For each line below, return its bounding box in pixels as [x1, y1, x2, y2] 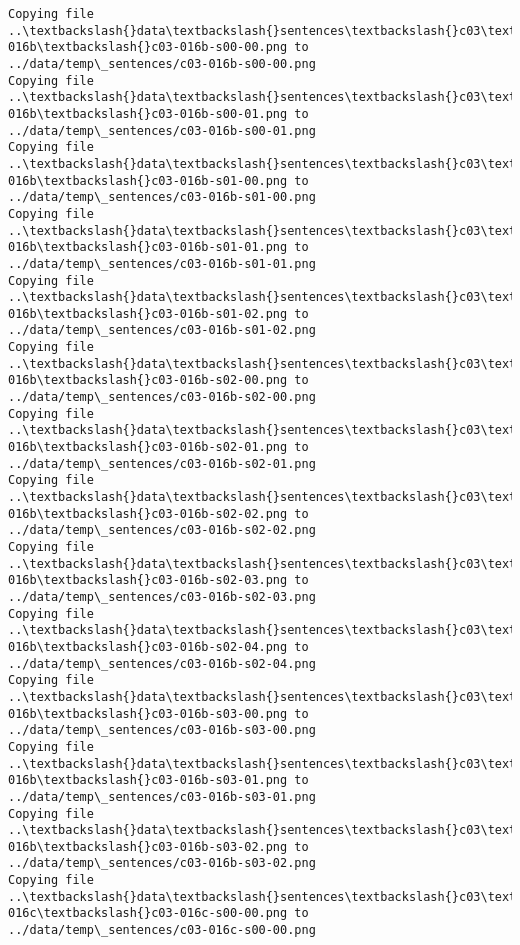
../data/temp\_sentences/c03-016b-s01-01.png [8, 256, 316, 271]
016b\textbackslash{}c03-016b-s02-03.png [8, 573, 288, 588]
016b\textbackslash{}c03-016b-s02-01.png [8, 440, 288, 455]
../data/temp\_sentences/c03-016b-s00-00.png [8, 56, 316, 71]
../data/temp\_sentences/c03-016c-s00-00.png [8, 923, 316, 938]
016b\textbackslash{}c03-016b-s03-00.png [8, 706, 288, 721]
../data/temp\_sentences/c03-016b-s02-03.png [8, 589, 316, 604]
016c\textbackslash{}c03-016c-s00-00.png [8, 906, 288, 921]
